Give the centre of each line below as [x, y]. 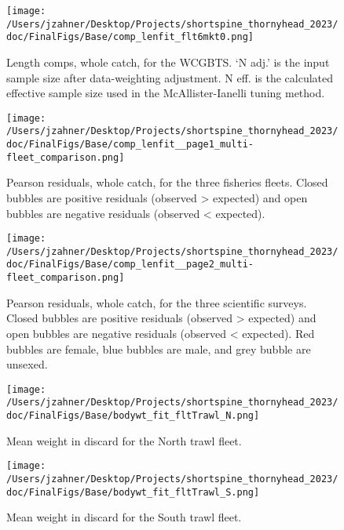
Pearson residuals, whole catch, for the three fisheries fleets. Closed [167, 182]
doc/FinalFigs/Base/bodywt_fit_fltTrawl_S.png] [133, 492]
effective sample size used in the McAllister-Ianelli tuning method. [166, 93]
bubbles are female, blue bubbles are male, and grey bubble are [159, 348]
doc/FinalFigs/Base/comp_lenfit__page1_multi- [130, 145]
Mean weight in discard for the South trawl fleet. [124, 517]
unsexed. [27, 364]
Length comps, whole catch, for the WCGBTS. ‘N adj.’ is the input [168, 62]
